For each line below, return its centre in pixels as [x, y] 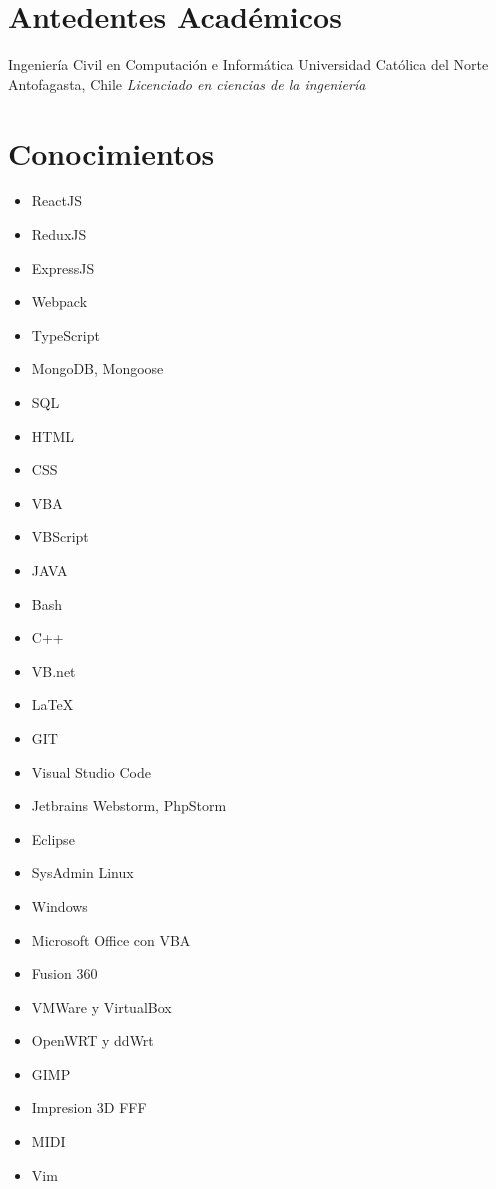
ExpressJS [63, 267]
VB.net [53, 670]
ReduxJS [59, 234]
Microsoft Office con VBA [111, 939]
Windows [59, 905]
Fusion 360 [64, 973]
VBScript [60, 536]
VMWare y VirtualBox [101, 1006]
